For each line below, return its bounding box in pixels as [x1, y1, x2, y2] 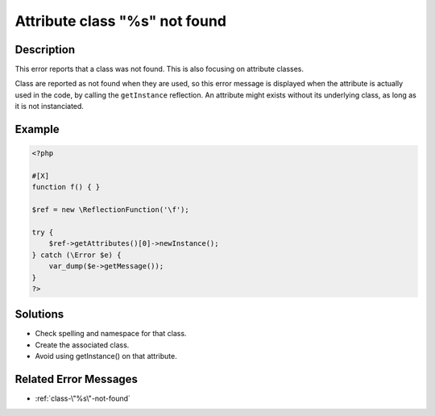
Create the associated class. [35, 339, 130, 350]
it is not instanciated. [14, 102, 85, 111]
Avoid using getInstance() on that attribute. [35, 352, 177, 361]
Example [14, 123, 60, 136]
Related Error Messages [14, 372, 139, 386]
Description [14, 43, 76, 56]
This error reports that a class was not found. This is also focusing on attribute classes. [14, 64, 304, 74]
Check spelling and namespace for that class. [35, 329, 187, 339]
